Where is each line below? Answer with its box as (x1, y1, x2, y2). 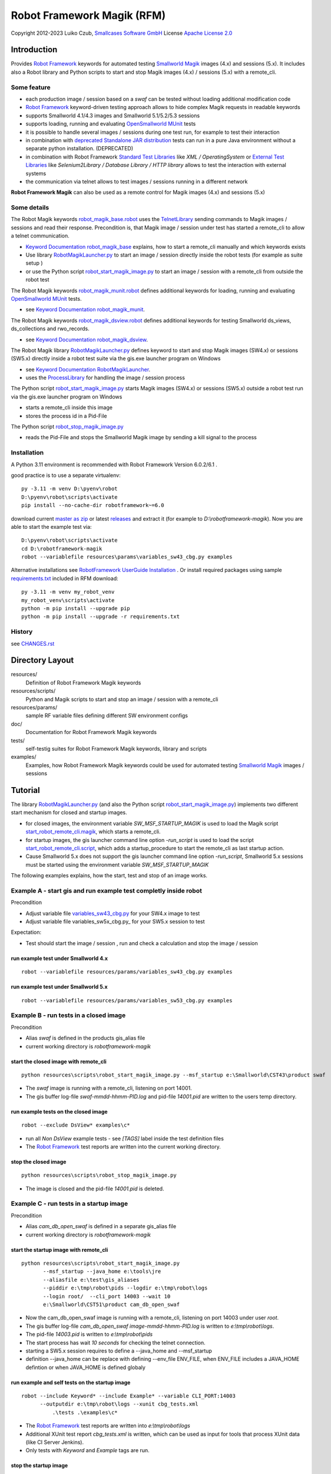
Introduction (11, 45, 58, 55)
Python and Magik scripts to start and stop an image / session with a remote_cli (25, 696, 219, 703)
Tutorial (11, 785, 41, 795)
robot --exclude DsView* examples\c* (21, 1122, 131, 1128)
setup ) (25, 259, 44, 266)
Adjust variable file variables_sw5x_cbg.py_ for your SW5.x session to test (25, 918, 206, 925)
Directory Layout (11, 655, 74, 666)
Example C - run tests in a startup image (11, 1200, 128, 1208)
